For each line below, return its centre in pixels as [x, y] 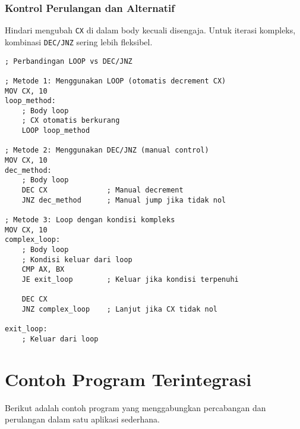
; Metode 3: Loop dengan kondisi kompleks [90, 220]
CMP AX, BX [43, 270]
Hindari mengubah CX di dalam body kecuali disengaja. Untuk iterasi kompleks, [150, 30]
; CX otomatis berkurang [71, 121]
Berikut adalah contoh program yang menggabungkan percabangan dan [135, 407]
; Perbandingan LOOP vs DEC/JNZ [69, 61]
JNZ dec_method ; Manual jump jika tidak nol [124, 200]
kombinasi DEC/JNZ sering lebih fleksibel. [79, 41]
